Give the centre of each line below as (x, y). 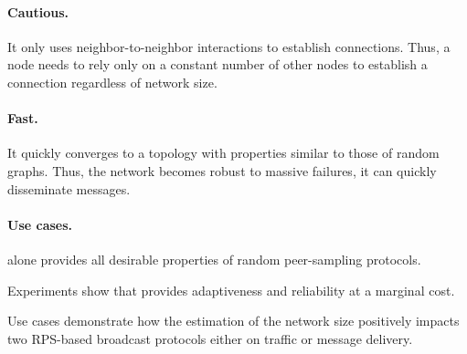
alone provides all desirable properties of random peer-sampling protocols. (214, 259)
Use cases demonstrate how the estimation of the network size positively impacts (233, 321)
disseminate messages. (69, 188)
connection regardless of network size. (112, 82)
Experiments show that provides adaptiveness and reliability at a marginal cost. (231, 290)
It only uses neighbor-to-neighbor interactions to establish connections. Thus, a (229, 46)
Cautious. (38, 11)
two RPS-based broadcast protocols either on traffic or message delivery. (210, 338)
